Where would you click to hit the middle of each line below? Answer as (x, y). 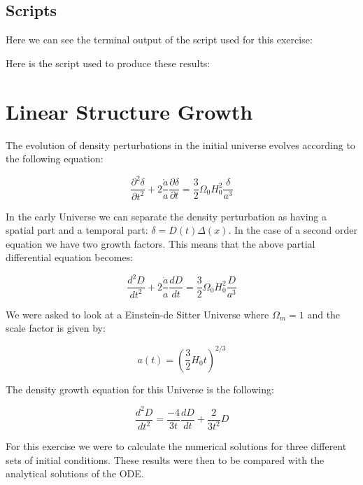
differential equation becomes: (70, 257)
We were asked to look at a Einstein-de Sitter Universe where (137, 314)
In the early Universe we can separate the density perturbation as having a (166, 216)
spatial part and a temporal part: (77, 230)
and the (324, 314)
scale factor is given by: (56, 328)
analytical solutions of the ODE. (75, 473)
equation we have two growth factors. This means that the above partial (161, 243)
